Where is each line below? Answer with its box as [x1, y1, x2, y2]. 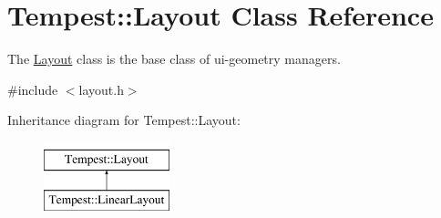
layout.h [78, 79, 124, 99]
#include [7, 79, 58, 99]
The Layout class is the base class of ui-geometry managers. [7, 49, 341, 68]
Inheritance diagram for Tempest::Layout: [7, 110, 241, 130]
